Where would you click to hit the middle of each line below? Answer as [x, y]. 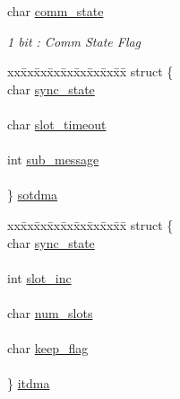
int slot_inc [39, 277]
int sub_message [53, 160]
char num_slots [50, 312]
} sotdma [33, 195]
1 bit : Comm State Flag [74, 41]
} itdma [29, 383]
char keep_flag [48, 348]
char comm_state [56, 11]
